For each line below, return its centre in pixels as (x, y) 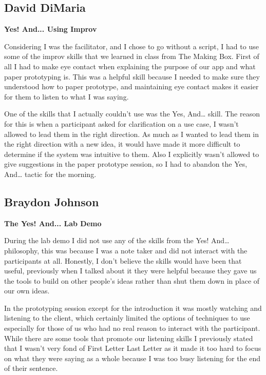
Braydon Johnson (52, 201)
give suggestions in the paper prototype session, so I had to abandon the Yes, (126, 164)
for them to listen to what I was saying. (66, 96)
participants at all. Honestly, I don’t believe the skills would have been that (123, 260)
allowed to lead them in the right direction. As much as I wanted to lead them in (132, 134)
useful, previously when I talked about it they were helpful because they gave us (130, 271)
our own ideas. (27, 291)
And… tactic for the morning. (50, 174)
